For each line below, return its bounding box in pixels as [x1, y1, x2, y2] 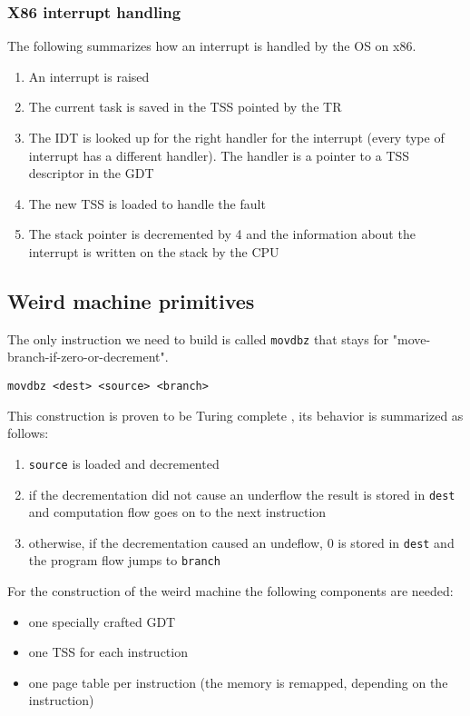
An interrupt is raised [28, 66, 150, 85]
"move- [392, 329, 431, 348]
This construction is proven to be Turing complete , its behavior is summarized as [7, 405, 464, 424]
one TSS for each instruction [28, 642, 188, 661]
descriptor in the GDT [28, 164, 154, 183]
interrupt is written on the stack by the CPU [28, 242, 279, 261]
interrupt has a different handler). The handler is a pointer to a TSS [28, 145, 410, 164]
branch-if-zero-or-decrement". [7, 347, 169, 366]
